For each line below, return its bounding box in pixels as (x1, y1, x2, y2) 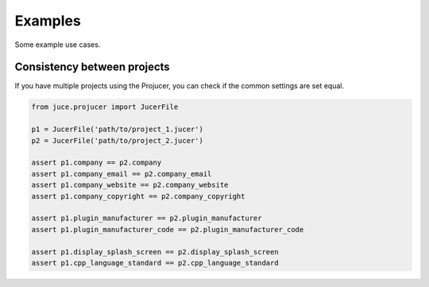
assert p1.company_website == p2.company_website (31, 180, 229, 190)
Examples (14, 12, 81, 29)
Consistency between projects (14, 60, 170, 74)
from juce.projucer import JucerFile (31, 103, 179, 111)
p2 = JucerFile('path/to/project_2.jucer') (31, 136, 204, 145)
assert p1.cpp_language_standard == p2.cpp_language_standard (31, 258, 279, 267)
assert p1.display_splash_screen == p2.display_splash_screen (31, 247, 279, 256)
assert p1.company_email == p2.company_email (31, 169, 212, 178)
